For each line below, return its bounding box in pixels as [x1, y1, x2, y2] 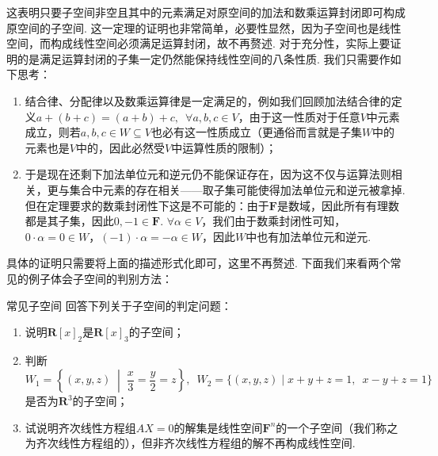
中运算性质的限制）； [171, 139, 277, 155]
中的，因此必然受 [75, 139, 165, 155]
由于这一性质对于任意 [249, 108, 360, 125]
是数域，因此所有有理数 [276, 197, 399, 213]
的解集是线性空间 [173, 419, 263, 435]
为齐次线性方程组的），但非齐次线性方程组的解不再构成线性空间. [25, 435, 356, 451]
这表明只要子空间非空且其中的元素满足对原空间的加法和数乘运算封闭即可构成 [6, 4, 406, 20]
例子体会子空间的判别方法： [28, 270, 173, 286]
